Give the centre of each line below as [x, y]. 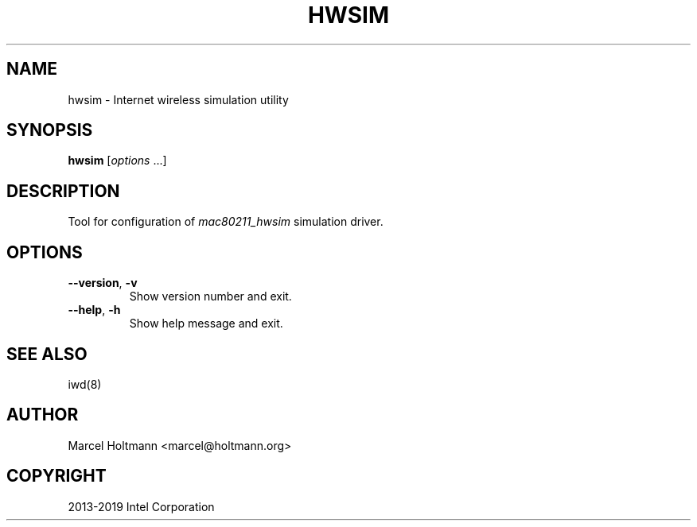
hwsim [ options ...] [117, 161]
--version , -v [103, 283]
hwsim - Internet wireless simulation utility [178, 99]
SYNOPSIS [50, 130]
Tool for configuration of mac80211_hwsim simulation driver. [226, 222]
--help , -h [94, 310]
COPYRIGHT [56, 476]
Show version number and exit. [210, 296]
